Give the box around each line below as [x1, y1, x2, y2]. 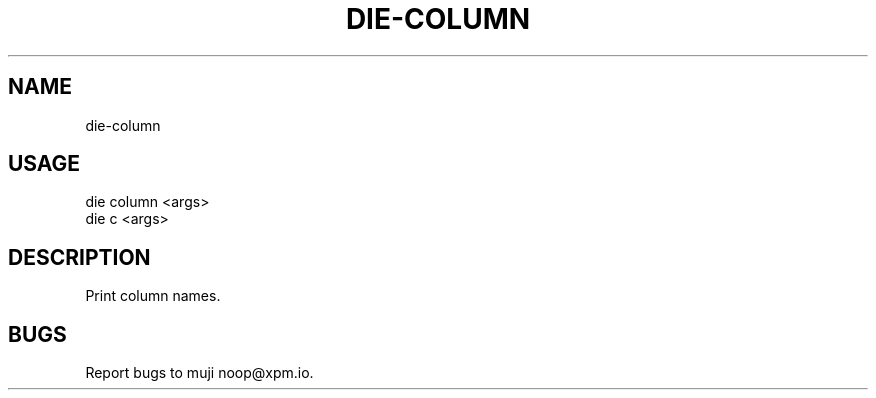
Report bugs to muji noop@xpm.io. [85, 364, 314, 382]
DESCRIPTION [8, 244, 151, 270]
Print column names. [85, 287, 221, 305]
